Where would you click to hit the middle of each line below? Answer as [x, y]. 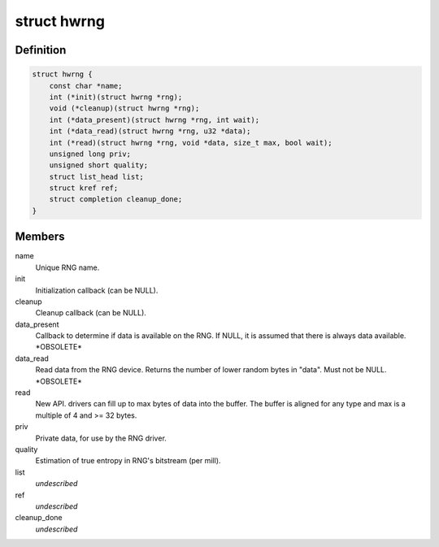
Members [40, 237]
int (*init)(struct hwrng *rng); [116, 97]
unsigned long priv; [90, 154]
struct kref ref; [84, 188]
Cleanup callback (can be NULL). [91, 313]
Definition [41, 50]
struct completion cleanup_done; [116, 200]
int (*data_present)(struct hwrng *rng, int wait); [154, 119]
